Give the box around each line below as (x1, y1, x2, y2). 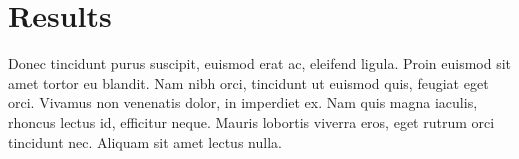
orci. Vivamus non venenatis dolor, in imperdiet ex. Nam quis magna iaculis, (8, 92, 478, 113)
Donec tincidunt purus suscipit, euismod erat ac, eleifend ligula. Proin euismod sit (8, 53, 512, 74)
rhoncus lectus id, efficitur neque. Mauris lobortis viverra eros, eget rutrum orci (8, 111, 495, 132)
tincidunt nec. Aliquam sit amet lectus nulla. (8, 131, 282, 152)
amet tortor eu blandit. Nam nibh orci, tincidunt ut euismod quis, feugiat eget (8, 72, 489, 93)
